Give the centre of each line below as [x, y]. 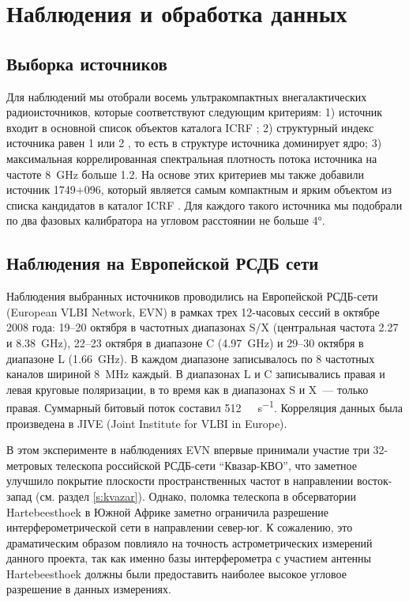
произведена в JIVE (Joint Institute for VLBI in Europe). [147, 423]
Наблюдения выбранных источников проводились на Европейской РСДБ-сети [192, 296]
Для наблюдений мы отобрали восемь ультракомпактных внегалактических [187, 96]
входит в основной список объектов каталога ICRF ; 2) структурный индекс [190, 127]
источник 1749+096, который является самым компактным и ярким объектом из [199, 189]
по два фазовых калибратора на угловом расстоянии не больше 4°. [166, 220]
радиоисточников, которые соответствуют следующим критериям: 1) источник [194, 112]
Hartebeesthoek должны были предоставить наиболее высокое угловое [176, 573]
